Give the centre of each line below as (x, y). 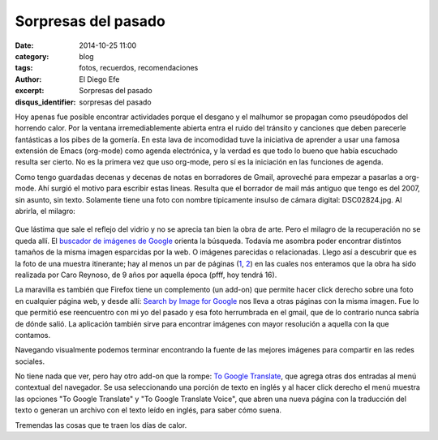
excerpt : (30, 91)
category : (32, 56)
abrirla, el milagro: (45, 211)
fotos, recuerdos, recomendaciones (139, 68)
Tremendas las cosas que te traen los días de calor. (101, 425)
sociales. (30, 361)
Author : (28, 79)
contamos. (33, 335)
